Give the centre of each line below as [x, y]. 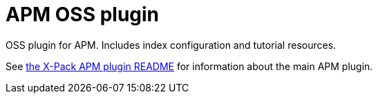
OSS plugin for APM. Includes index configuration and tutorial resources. [171, 45]
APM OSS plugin [83, 14]
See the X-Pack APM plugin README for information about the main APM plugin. [189, 66]
